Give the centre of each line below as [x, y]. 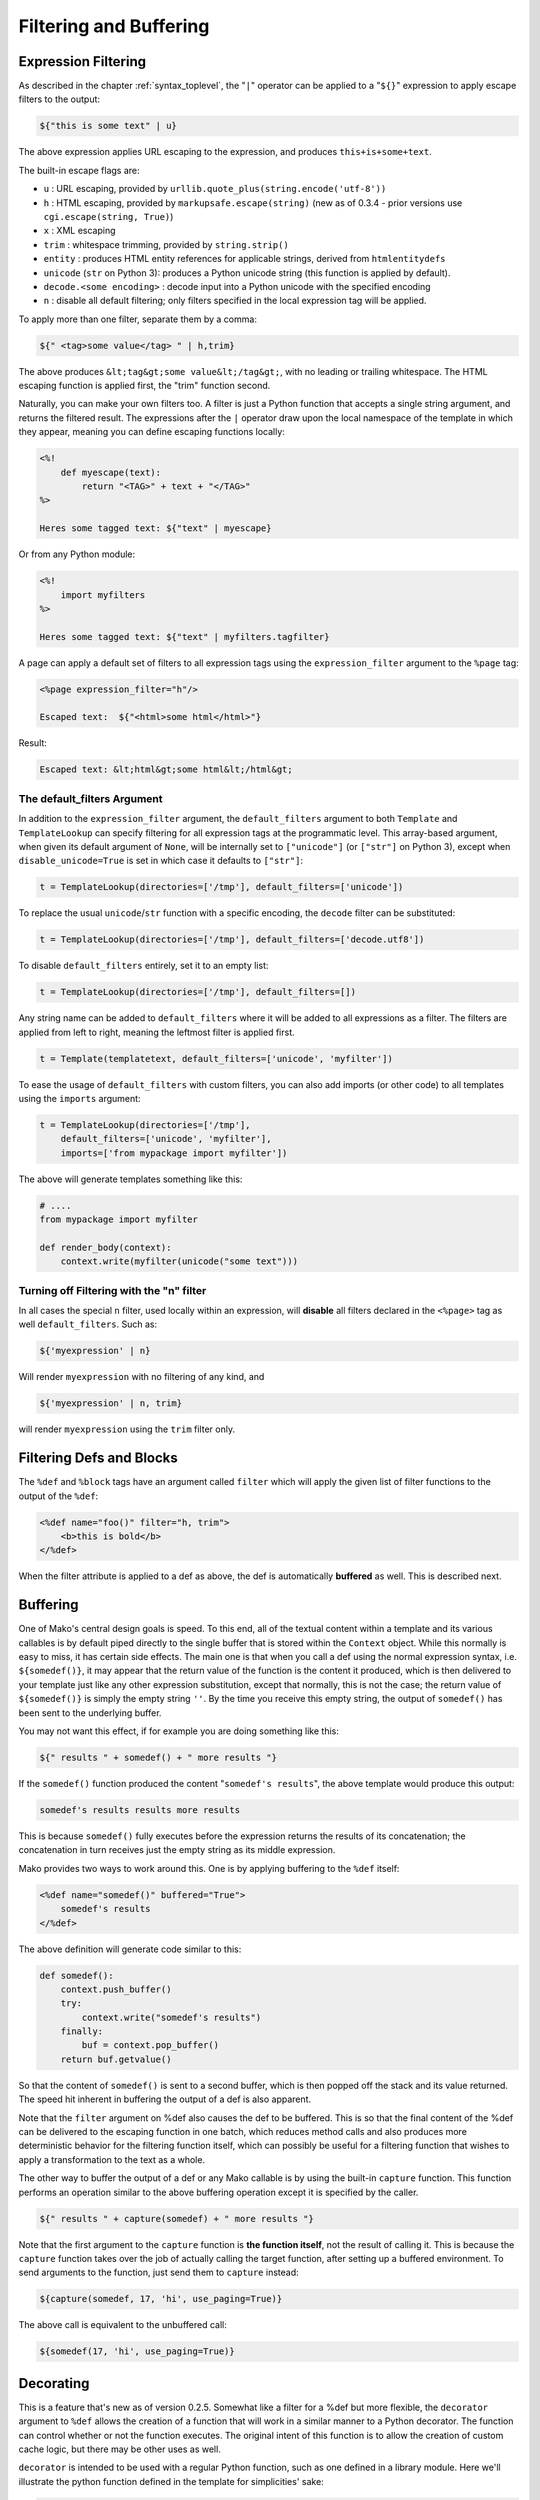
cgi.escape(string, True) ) [108, 216]
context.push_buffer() [116, 1989]
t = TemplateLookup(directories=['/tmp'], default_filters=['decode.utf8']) [232, 939]
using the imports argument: [79, 1098]
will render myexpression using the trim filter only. [126, 1429]
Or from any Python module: [77, 554]
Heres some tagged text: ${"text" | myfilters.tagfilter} [184, 636]
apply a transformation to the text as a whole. [111, 2159]
